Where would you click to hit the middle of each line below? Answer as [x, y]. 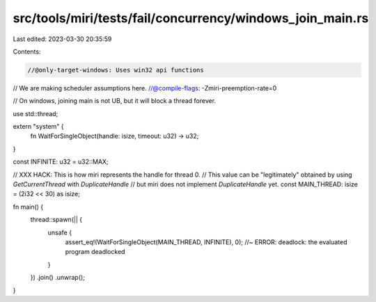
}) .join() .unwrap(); [57, 278]
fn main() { [28, 207]
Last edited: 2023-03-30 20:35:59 [62, 39]
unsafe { [60, 232]
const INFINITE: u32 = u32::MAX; [61, 162]
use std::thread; [36, 113]
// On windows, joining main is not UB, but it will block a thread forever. [114, 101]
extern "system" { [38, 127]
